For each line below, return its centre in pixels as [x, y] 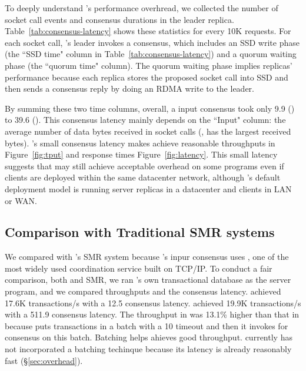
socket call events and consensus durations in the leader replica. [119, 19]
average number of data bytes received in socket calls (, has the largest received [148, 131]
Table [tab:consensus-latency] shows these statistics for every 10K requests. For [148, 31]
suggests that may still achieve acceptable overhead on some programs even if [144, 166]
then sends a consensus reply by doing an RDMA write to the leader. [129, 88]
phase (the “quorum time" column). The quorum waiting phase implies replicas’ [149, 65]
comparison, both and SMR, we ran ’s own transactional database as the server [148, 280]
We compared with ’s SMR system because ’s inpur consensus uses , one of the [147, 257]
